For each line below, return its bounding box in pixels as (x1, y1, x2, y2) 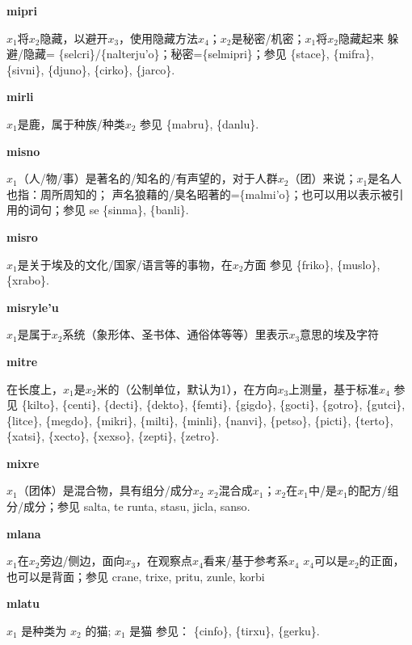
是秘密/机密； (231, 29, 305, 46)
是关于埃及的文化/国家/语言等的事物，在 (17, 255, 233, 272)
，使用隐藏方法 (119, 29, 199, 46)
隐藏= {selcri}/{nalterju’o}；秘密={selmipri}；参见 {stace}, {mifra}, (23, 45, 374, 62)
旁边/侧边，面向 (40, 552, 125, 569)
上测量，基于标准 (288, 380, 380, 397)
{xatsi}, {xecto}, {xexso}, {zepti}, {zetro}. (6, 428, 220, 445)
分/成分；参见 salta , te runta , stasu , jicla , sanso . (6, 498, 250, 515)
